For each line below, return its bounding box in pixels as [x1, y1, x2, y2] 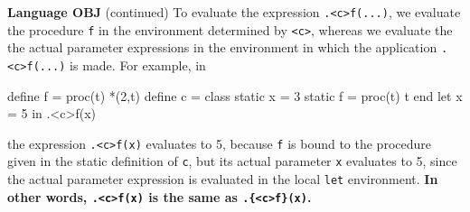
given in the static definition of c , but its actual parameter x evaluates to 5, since [7, 152, 457, 171]
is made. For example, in [70, 55, 206, 74]
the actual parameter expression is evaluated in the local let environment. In [7, 170, 438, 189]
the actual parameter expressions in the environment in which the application [7, 38, 437, 57]
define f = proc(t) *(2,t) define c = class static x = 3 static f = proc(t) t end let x [7, 86, 463, 105]
